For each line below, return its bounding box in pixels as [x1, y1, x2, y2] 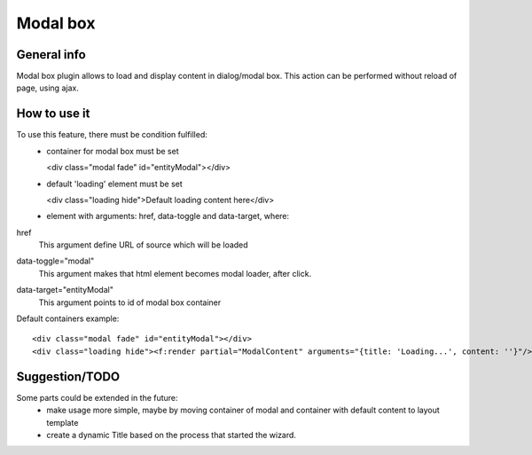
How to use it [16, 106, 90, 122]
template [46, 417, 79, 428]
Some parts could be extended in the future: [16, 392, 178, 403]
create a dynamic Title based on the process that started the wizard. [46, 429, 297, 440]
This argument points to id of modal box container [38, 297, 222, 308]
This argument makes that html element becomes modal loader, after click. [38, 268, 312, 278]
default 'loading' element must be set [46, 178, 184, 189]
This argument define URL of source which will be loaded [38, 239, 248, 250]
